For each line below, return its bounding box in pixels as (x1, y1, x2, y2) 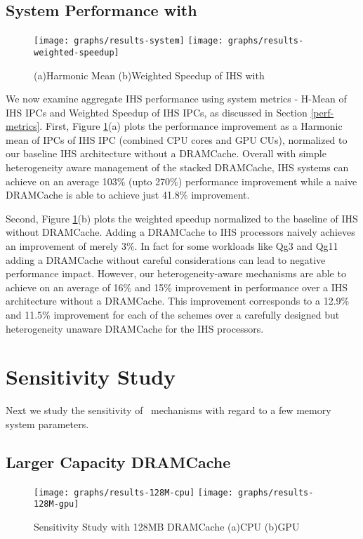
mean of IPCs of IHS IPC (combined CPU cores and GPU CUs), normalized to (6, 132, 348, 147)
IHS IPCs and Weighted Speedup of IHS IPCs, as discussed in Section (6, 105, 308, 119)
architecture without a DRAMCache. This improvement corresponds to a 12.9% (6, 293, 350, 308)
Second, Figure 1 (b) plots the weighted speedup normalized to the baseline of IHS (6, 211, 358, 225)
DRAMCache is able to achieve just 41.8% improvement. (6, 187, 250, 202)
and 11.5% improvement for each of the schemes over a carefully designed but (6, 307, 340, 322)
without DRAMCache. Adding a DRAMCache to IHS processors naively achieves (6, 225, 355, 239)
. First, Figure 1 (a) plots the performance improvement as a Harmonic (39, 119, 343, 133)
